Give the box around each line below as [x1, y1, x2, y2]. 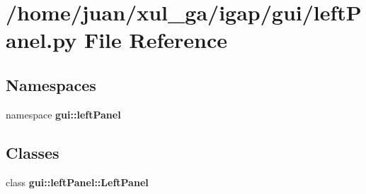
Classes [6, 141, 59, 163]
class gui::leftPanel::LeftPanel [6, 174, 149, 189]
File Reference [84, 25, 227, 54]
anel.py [6, 25, 77, 54]
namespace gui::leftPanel [6, 107, 121, 121]
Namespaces [6, 73, 96, 95]
